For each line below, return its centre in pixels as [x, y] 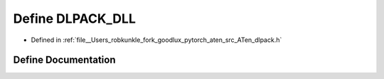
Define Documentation [64, 60]
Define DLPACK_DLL [75, 19]
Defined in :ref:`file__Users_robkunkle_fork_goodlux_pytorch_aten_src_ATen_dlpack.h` [156, 40]
